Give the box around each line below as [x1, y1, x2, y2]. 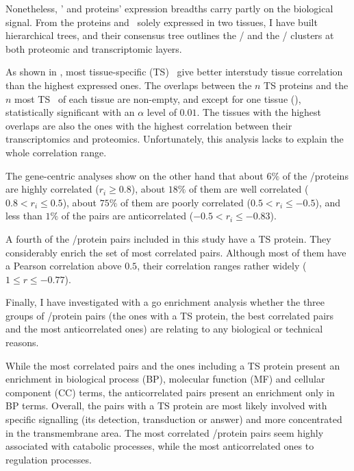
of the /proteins [282, 168, 349, 182]
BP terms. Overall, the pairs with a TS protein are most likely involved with [5, 398, 327, 413]
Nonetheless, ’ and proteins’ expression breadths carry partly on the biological [5, 1, 333, 15]
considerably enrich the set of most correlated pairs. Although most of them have [5, 245, 346, 259]
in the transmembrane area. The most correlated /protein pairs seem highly [5, 425, 324, 439]
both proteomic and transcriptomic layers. [5, 41, 182, 56]
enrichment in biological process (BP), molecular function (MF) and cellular [5, 372, 325, 386]
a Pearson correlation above [5, 258, 122, 273]
